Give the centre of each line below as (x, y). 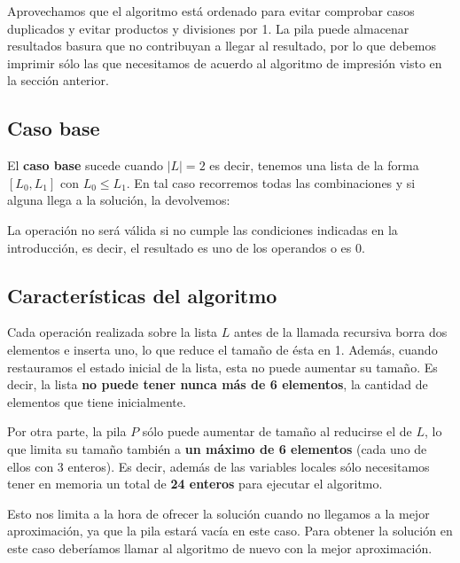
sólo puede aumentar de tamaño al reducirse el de (277, 431)
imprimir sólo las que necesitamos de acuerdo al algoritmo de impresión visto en (225, 63)
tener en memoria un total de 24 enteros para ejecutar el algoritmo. (195, 484)
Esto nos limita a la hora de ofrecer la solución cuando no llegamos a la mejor (218, 513)
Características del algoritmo (142, 295)
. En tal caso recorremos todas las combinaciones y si (271, 182)
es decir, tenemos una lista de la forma (314, 165)
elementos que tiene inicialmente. (97, 401)
